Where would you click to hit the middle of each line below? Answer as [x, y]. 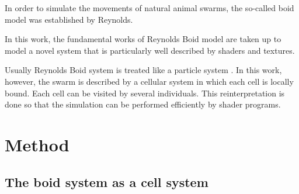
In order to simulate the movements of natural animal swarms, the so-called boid [149, 8]
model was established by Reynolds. [69, 19]
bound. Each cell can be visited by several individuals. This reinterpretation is [145, 93]
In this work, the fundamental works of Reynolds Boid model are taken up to [143, 39]
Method [37, 144]
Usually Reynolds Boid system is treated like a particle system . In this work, [143, 70]
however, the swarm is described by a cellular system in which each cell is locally [149, 81]
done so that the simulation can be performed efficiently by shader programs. [143, 104]
